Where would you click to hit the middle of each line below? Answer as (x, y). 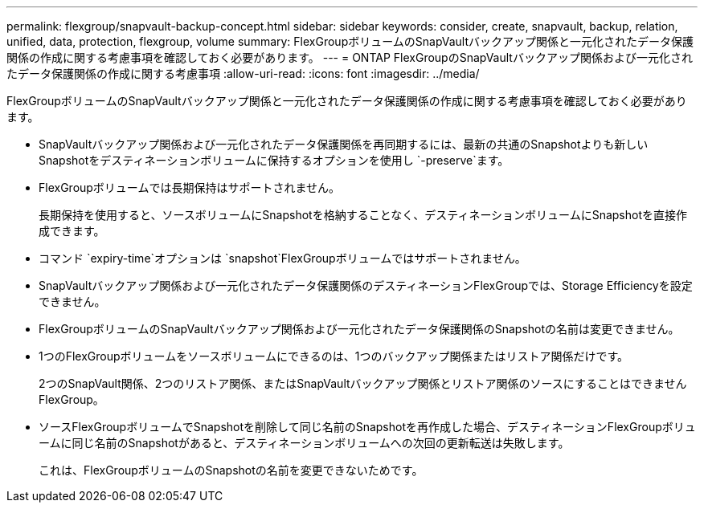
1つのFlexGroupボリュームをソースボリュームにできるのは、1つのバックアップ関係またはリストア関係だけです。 (334, 356)
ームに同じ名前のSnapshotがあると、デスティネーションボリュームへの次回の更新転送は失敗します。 (304, 443)
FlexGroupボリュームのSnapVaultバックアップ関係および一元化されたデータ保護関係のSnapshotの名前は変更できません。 (359, 329)
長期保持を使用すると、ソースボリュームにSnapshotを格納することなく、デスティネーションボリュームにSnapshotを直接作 (363, 215)
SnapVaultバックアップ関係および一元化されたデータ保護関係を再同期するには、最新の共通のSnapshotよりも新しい (344, 144)
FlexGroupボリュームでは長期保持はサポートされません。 (190, 187)
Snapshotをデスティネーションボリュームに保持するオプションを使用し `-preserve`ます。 (274, 160)
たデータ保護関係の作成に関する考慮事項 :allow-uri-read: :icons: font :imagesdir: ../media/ (243, 73)
